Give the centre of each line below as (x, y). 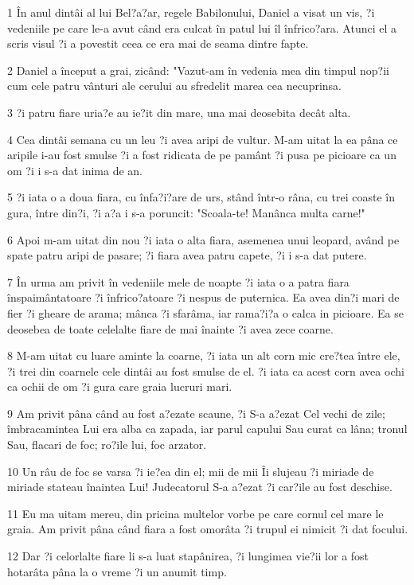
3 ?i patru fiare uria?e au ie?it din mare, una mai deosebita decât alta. (179, 112)
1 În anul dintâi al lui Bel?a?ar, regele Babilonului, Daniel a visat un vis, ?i (191, 12)
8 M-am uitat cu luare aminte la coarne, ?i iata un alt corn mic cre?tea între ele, (204, 355)
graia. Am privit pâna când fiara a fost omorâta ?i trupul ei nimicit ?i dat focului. (208, 529)
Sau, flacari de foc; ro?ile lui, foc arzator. (107, 445)
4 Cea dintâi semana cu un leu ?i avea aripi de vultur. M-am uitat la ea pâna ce (203, 139)
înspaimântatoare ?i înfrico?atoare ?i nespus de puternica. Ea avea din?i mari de (203, 297)
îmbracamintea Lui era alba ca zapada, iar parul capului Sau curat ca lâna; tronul (207, 429)
